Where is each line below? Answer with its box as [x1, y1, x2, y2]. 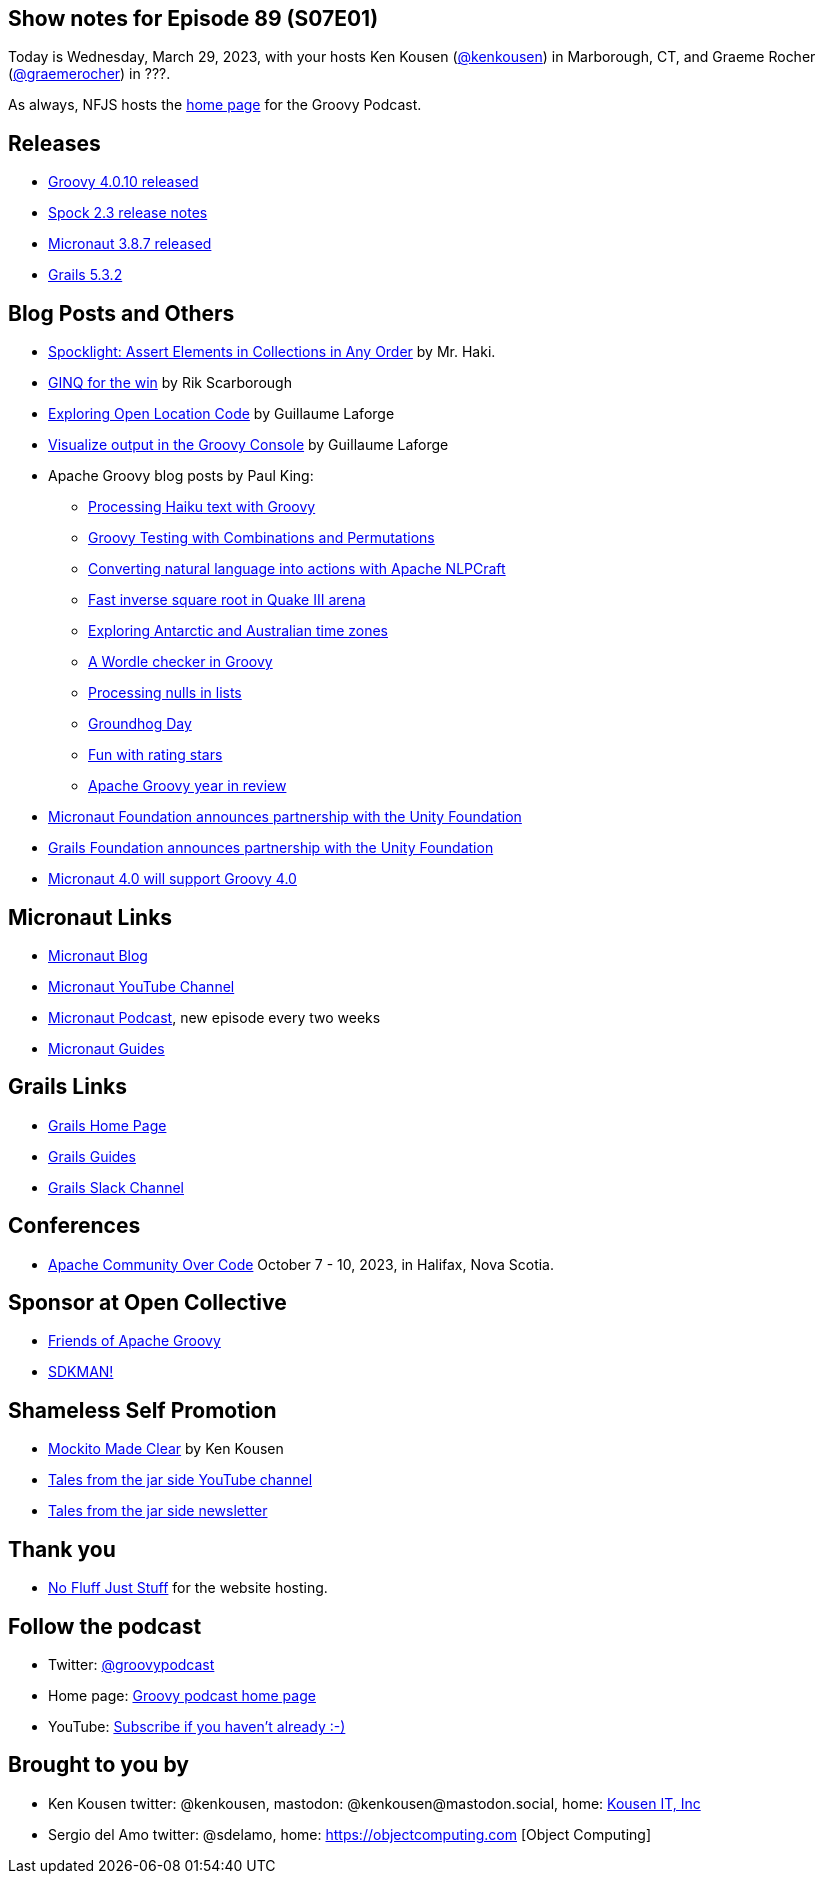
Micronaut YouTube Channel [48, 977, 235, 995]
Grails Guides [48, 1147, 136, 1165]
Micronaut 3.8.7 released [48, 235, 212, 253]
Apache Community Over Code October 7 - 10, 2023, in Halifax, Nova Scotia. [48, 1255, 554, 1273]
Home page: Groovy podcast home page [48, 1687, 316, 1705]
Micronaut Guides [48, 1039, 165, 1057]
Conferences [8, 1213, 141, 1239]
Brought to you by [8, 1752, 189, 1778]
